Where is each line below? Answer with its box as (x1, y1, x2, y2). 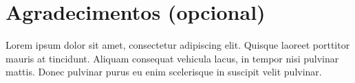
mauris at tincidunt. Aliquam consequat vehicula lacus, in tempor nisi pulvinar (6, 51, 339, 65)
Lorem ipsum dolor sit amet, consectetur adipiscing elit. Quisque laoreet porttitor (6, 38, 350, 52)
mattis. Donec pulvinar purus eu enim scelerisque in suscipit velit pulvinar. (6, 64, 322, 79)
